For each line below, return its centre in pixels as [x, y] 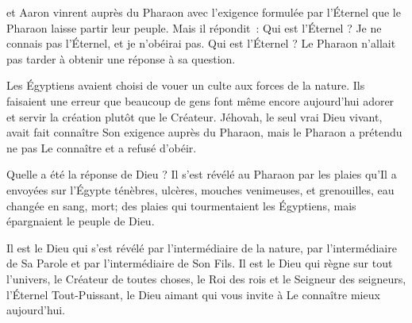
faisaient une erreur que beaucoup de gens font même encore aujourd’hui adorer [200, 100]
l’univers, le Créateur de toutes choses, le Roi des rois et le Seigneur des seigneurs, [206, 278]
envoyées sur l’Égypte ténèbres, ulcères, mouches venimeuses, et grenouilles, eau [200, 189]
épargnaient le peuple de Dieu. [81, 221]
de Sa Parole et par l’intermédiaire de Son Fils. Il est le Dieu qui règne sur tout [200, 263]
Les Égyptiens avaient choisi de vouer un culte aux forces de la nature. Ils [186, 85]
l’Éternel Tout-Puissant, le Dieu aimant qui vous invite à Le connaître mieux [193, 294]
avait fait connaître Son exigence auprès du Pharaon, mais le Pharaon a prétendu [204, 132]
